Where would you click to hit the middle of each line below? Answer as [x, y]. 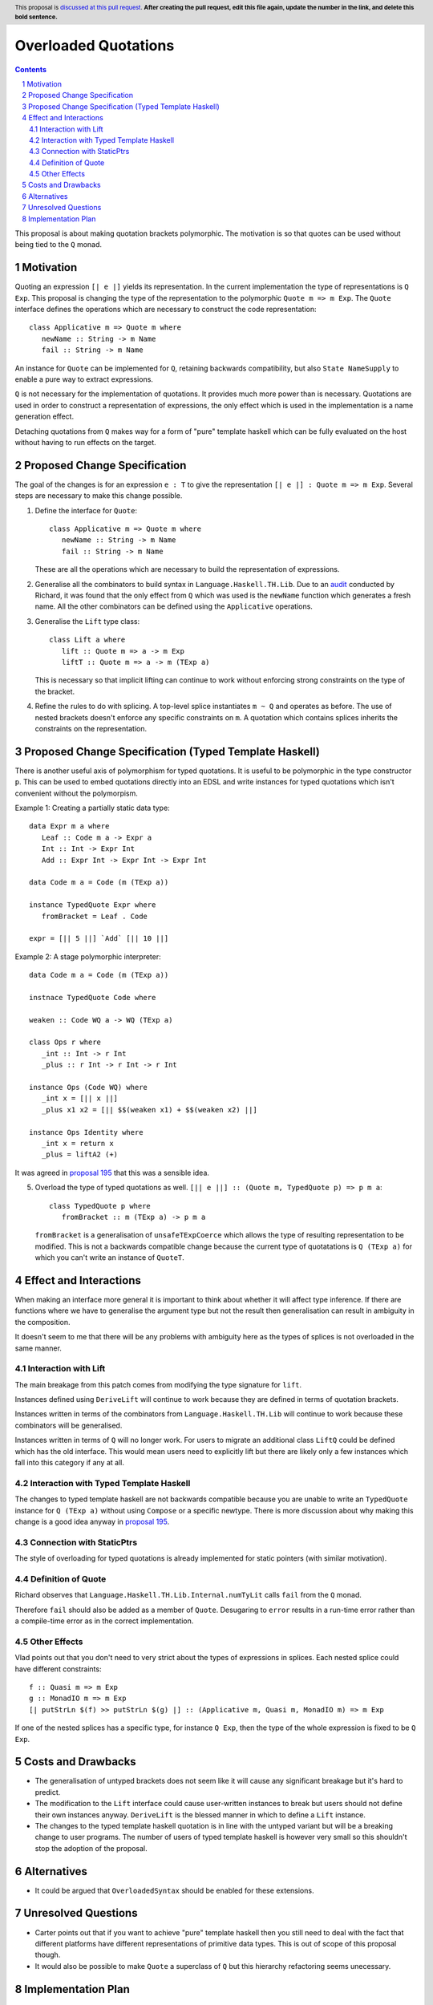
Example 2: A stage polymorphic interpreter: [88, 956]
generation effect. [45, 416]
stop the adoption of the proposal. [91, 1848]
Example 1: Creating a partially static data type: [92, 808]
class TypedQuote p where [100, 1206]
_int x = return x [77, 1143]
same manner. [38, 1348]
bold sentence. [36, 17]
